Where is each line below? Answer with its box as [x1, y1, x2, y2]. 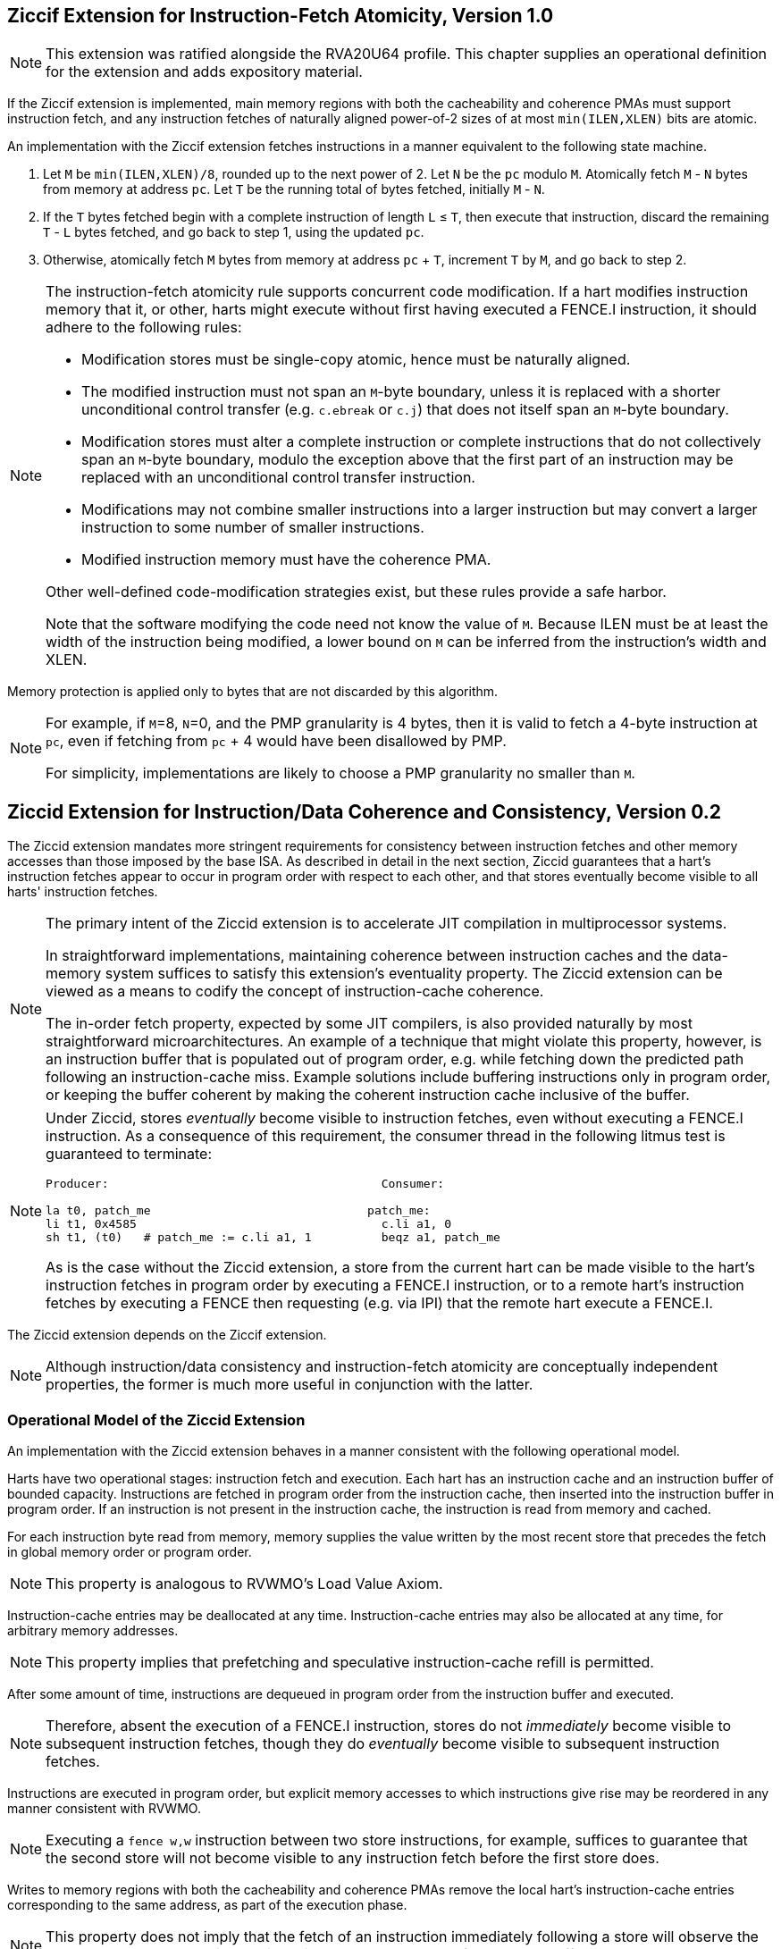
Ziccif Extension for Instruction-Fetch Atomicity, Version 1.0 [7, 4, 554, 27]
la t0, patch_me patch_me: [46, 1204, 431, 1218]
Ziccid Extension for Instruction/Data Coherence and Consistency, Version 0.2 [7, 800, 721, 823]
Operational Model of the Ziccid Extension [7, 1410, 306, 1429]
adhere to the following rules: [46, 318, 242, 337]
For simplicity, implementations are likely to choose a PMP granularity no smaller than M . [46, 764, 635, 783]
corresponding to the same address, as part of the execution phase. [7, 1897, 407, 1913]
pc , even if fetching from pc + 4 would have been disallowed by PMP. [46, 732, 507, 751]
